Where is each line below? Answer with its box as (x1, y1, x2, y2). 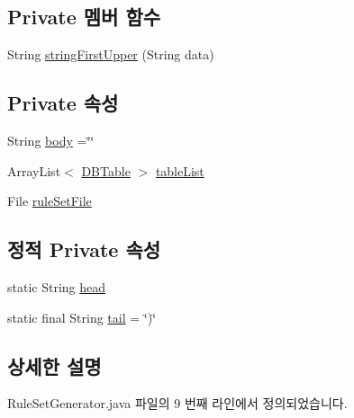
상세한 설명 (7, 351, 102, 379)
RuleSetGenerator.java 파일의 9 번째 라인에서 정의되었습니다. (7, 394, 348, 413)
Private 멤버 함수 (7, 3, 161, 31)
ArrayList (7, 161, 61, 180)
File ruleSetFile (7, 191, 92, 210)
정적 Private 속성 (7, 236, 161, 263)
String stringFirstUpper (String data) (7, 45, 214, 64)
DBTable (81, 161, 131, 180)
